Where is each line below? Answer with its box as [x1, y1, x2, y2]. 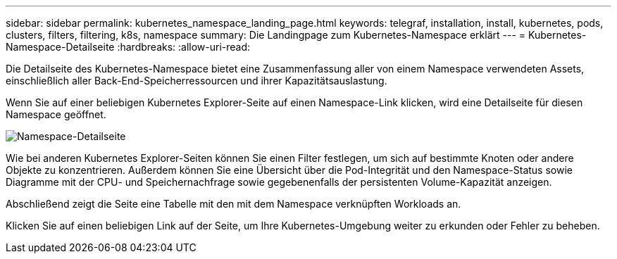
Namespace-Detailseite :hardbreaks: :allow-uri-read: [6, 41, 251, 53]
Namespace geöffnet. [6, 108, 106, 120]
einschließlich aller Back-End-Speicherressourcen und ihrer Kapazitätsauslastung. [6, 75, 387, 87]
